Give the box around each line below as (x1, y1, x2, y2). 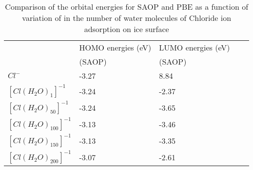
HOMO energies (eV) (79, 42, 152, 53)
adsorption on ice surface (84, 23, 169, 34)
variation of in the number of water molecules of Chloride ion (22, 12, 232, 23)
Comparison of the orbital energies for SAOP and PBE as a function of (5, 1, 249, 12)
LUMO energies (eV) (159, 42, 230, 53)
